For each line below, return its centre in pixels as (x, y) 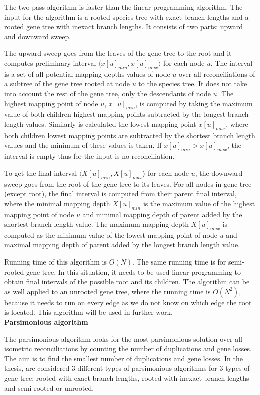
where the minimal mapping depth (57, 203)
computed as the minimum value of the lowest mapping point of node (111, 235)
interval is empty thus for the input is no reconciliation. (89, 156)
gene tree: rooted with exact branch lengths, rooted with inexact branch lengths (127, 378)
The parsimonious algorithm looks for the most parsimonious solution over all (123, 339)
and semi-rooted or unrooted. (49, 388)
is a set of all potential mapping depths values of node (87, 74)
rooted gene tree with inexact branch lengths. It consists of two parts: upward (123, 26)
